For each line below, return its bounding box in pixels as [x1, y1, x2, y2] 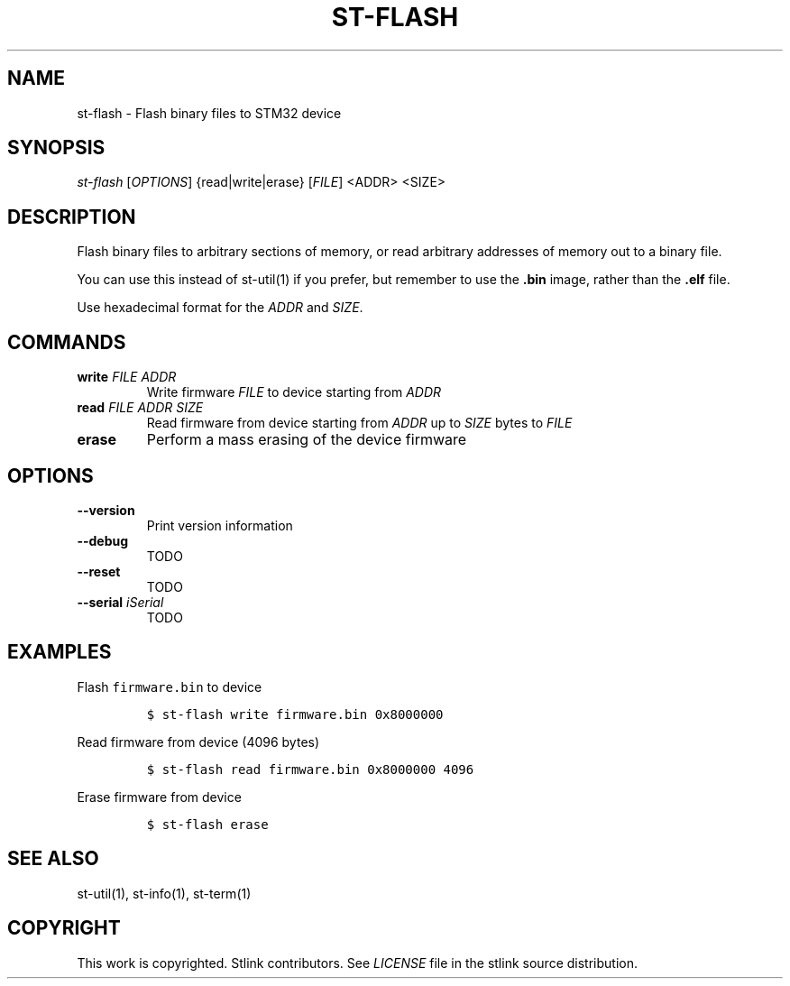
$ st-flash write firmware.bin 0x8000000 [146, 706, 444, 722]
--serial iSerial [77, 594, 164, 610]
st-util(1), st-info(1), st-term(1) [77, 885, 252, 901]
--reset [77, 563, 121, 579]
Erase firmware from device [77, 788, 242, 805]
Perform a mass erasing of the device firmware [146, 430, 467, 449]
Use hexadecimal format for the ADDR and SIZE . [77, 299, 363, 316]
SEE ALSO [7, 847, 99, 871]
